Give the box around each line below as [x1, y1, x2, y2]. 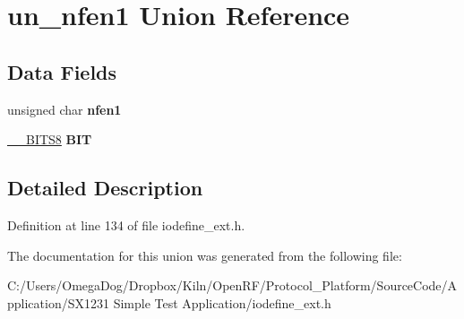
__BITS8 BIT [7, 130, 92, 149]
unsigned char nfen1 [7, 99, 122, 118]
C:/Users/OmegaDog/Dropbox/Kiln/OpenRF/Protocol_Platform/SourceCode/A [7, 276, 458, 295]
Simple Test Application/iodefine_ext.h [113, 293, 331, 312]
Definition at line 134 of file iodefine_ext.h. [7, 215, 245, 234]
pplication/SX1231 [7, 293, 109, 312]
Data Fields [7, 57, 117, 85]
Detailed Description [7, 174, 203, 202]
